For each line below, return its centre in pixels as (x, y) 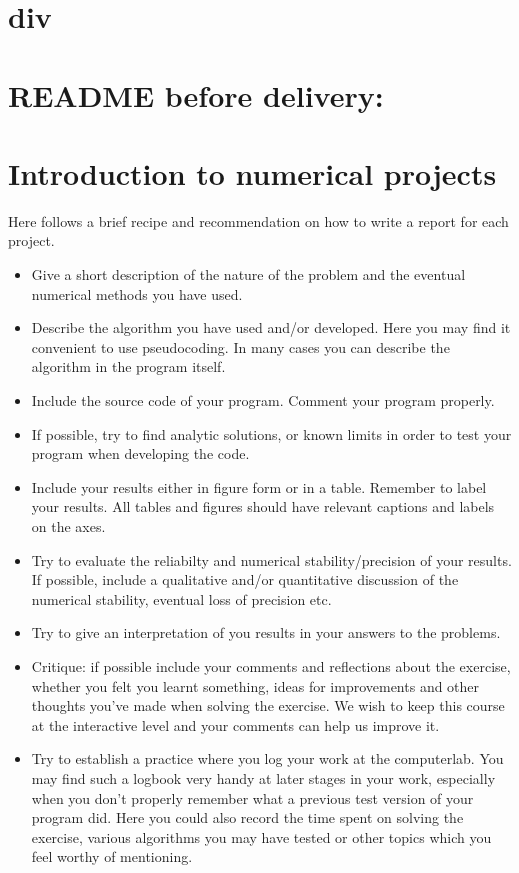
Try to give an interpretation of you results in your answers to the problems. (266, 632)
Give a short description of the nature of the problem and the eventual (248, 274)
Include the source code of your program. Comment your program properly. (263, 400)
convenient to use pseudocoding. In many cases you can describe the (240, 346)
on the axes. (68, 526)
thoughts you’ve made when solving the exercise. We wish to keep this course (268, 705)
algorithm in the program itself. (128, 366)
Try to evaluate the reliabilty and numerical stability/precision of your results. (271, 559)
